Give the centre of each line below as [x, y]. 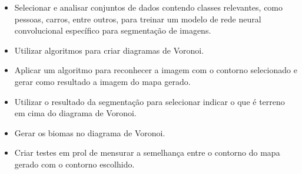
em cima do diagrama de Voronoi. [75, 113]
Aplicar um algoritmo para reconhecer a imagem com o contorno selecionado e [156, 70]
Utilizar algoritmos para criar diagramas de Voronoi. [109, 50]
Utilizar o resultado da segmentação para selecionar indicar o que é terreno [150, 101]
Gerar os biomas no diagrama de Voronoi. [90, 132]
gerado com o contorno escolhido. [74, 164]
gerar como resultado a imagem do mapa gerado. [102, 81]
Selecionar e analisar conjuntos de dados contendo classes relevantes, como [149, 7]
